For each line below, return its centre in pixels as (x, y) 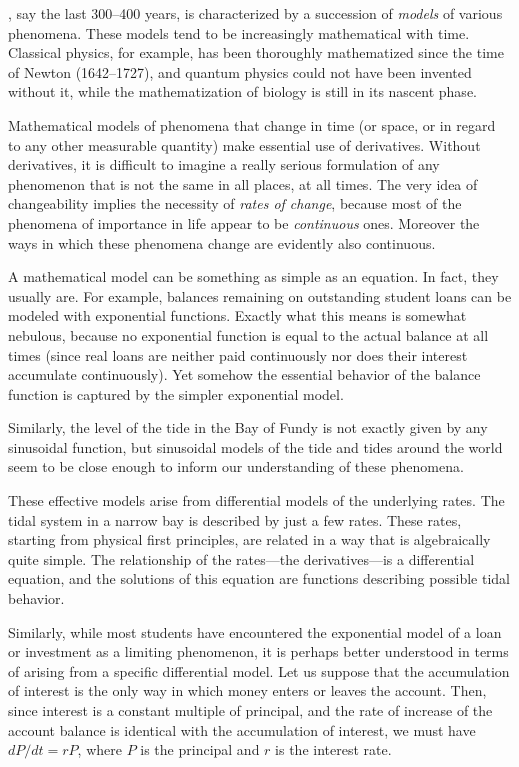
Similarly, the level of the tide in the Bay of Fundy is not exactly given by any (248, 427)
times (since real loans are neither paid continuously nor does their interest (238, 354)
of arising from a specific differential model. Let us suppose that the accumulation (259, 670)
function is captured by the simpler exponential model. (176, 393)
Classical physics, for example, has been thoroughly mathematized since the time (256, 52)
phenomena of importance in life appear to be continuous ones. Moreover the (244, 222)
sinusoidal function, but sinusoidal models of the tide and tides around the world (255, 446)
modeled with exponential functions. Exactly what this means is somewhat (237, 315)
